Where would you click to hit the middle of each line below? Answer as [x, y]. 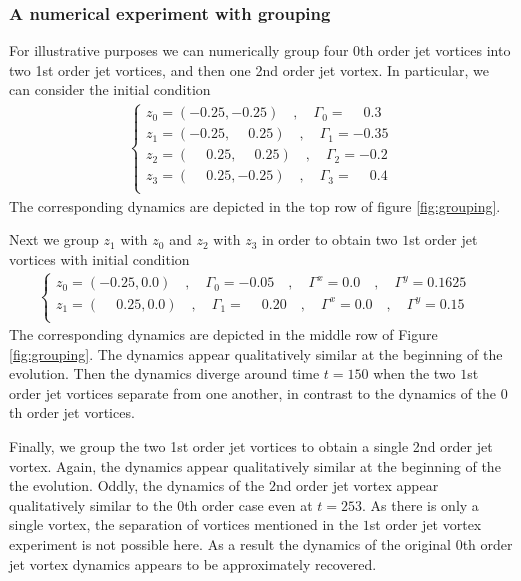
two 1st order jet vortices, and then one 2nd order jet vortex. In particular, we [249, 69]
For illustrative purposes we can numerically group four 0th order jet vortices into [260, 50]
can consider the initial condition [110, 89]
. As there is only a [420, 504]
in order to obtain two [330, 239]
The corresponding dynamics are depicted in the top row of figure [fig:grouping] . [255, 205]
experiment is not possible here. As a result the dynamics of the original [230, 544]
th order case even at [248, 504]
